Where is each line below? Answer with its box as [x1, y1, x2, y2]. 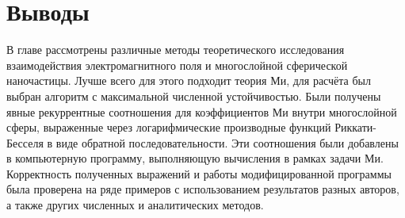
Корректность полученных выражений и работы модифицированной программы [6, 165, 392, 182]
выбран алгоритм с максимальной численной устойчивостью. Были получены [6, 87, 381, 104]
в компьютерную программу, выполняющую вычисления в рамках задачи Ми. [6, 150, 384, 166]
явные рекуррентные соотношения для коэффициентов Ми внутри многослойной [6, 103, 397, 120]
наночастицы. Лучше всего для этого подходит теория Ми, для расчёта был [6, 72, 371, 89]
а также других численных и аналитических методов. [6, 197, 264, 213]
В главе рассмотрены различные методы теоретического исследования [6, 41, 345, 58]
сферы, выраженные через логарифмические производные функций [6, 119, 331, 136]
